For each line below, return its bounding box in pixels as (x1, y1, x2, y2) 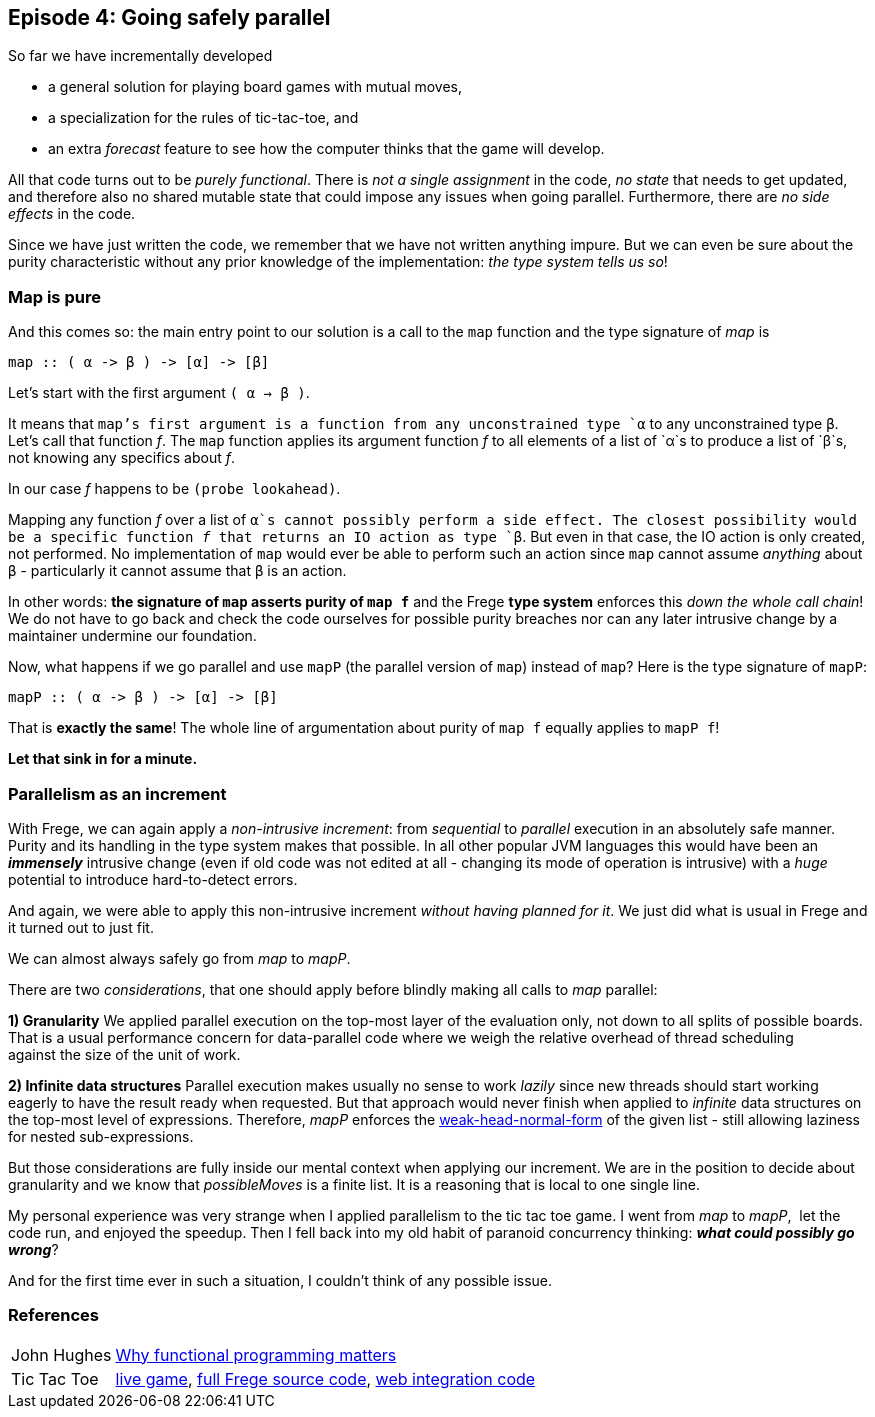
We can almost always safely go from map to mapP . (8, 949, 351, 967)
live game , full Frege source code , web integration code (115, 1368, 536, 1389)
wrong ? (8, 1240, 59, 1258)
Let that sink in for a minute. (8, 750, 198, 768)
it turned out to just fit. (8, 918, 154, 936)
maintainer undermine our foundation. (8, 627, 257, 645)
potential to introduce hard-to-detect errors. (8, 870, 298, 888)
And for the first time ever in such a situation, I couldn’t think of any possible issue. (8, 1271, 553, 1289)
